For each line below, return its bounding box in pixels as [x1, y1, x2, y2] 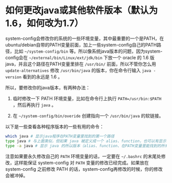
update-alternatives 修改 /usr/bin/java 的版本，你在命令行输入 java [5, 67, 152, 73]
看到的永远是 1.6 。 [23, 74, 62, 80]
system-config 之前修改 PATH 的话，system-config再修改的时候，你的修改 [5, 166, 163, 172]
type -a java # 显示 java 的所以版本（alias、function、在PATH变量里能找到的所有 [5, 143, 169, 148]
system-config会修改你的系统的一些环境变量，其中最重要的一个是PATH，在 [5, 35, 164, 41]
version [5, 75, 22, 80]
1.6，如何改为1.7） [5, 17, 83, 29]
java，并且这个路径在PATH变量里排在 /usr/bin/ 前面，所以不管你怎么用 [5, 61, 156, 67]
